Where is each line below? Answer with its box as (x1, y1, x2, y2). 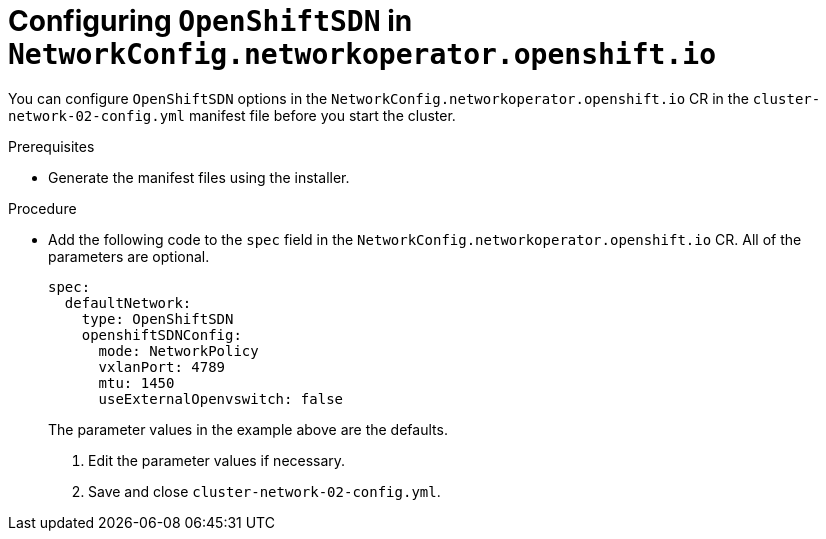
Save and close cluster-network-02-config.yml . (88, 482, 441, 500)
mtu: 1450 (98, 374, 175, 391)
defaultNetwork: (64, 294, 192, 311)
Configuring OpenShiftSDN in (8, 4, 413, 38)
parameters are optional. (48, 247, 210, 265)
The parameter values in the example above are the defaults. (48, 420, 448, 438)
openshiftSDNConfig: (81, 326, 242, 343)
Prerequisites (8, 137, 95, 155)
